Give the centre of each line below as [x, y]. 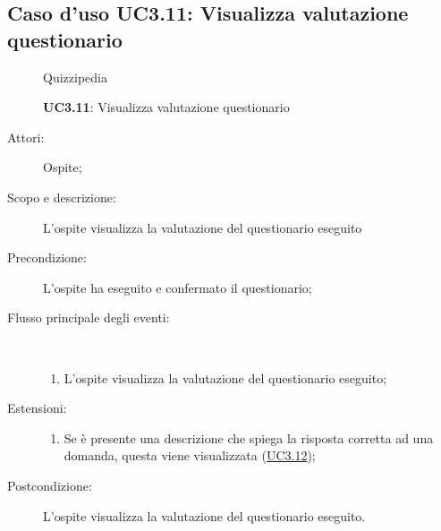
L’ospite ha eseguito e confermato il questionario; [178, 287]
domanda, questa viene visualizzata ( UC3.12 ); [190, 455]
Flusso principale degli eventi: [89, 317]
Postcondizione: [50, 485]
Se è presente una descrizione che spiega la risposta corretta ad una [249, 437]
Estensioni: [37, 408]
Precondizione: [47, 257]
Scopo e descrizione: [62, 197]
